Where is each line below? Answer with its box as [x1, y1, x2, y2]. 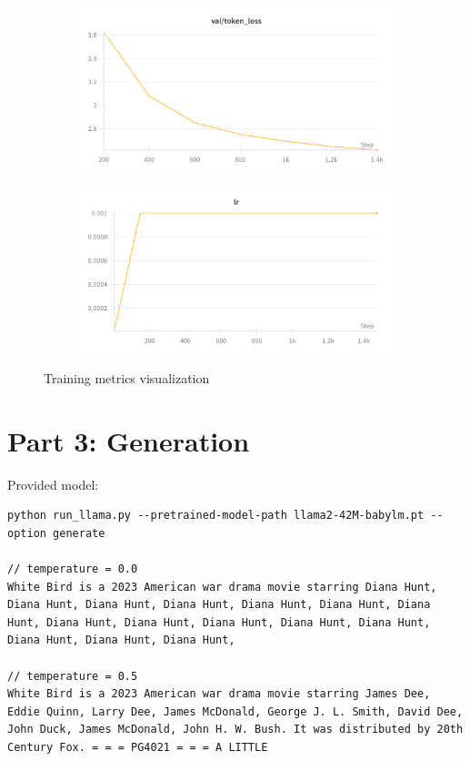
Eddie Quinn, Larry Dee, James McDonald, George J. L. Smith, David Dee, [7, 705, 464, 718]
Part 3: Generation [7, 421, 250, 459]
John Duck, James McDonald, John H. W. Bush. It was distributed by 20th [7, 723, 464, 736]
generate [53, 526, 105, 540]
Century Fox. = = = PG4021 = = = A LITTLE [7, 741, 268, 754]
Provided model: [7, 474, 99, 493]
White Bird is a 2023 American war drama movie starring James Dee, [7, 687, 431, 701]
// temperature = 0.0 [7, 563, 138, 576]
